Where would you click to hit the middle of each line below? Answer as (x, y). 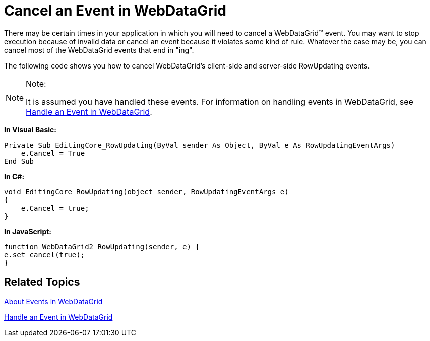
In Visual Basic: (30, 129)
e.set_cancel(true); (45, 255)
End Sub (19, 161)
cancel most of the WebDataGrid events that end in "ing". (99, 50)
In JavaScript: (28, 231)
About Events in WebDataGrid (53, 301)
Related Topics (42, 282)
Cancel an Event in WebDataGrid (115, 11)
